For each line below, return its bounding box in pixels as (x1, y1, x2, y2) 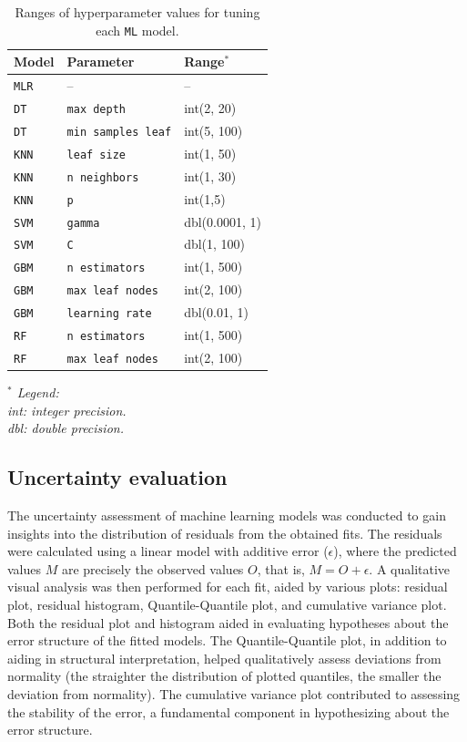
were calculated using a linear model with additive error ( (7, 541, 329, 561)
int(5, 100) (184, 120, 243, 139)
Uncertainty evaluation (7, 463, 228, 491)
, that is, (257, 559, 305, 578)
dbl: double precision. (7, 418, 124, 438)
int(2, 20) (184, 98, 237, 118)
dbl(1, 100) (184, 234, 246, 253)
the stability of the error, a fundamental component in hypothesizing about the (7, 702, 450, 721)
